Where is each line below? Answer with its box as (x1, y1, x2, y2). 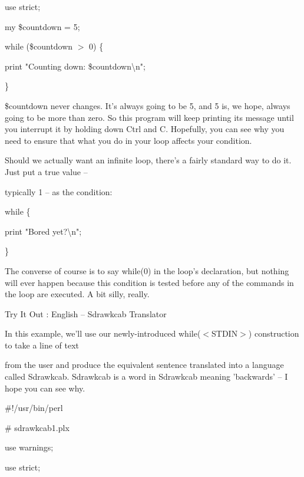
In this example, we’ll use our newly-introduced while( (5, 327, 201, 340)
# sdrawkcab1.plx (5, 421, 70, 433)
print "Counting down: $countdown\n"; (5, 60, 146, 72)
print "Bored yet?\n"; (5, 225, 82, 237)
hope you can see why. (5, 381, 85, 394)
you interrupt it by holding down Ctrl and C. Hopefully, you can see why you (5, 123, 285, 135)
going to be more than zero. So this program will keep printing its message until (5, 111, 294, 123)
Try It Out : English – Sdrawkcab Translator (5, 307, 167, 320)
